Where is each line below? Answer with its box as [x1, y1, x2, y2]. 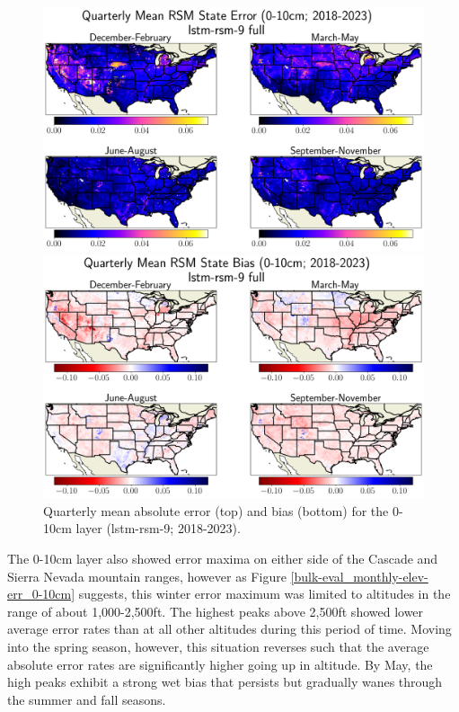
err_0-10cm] [7, 584, 75, 603]
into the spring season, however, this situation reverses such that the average [7, 636, 429, 655]
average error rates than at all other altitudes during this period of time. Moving [7, 619, 452, 638]
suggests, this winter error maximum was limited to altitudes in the [78, 584, 451, 603]
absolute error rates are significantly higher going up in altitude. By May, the [7, 654, 433, 673]
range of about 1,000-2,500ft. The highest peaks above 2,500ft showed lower [7, 601, 424, 620]
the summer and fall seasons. [7, 690, 166, 708]
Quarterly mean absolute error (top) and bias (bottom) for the [43, 501, 389, 520]
